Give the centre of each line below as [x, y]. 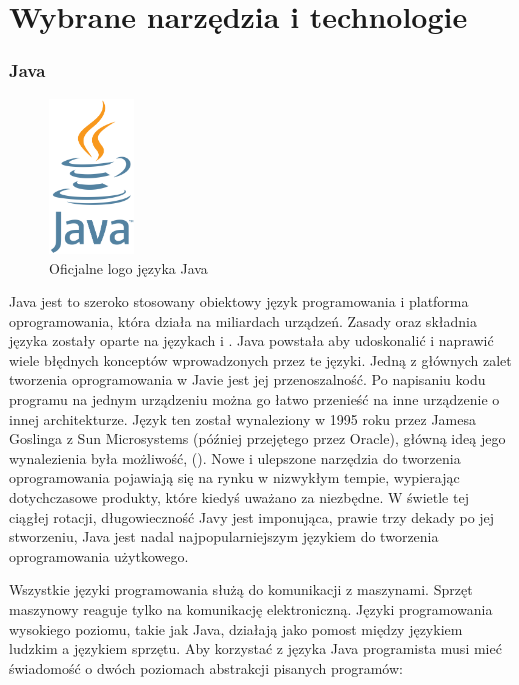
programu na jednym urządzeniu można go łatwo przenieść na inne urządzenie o [254, 399]
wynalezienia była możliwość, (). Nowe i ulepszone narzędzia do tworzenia [235, 457]
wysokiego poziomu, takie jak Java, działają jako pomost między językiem [236, 628]
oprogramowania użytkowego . [99, 555]
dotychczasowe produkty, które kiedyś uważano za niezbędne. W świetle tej [239, 497]
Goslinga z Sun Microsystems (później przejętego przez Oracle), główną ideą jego [257, 438]
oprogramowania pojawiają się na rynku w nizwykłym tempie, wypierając [234, 477]
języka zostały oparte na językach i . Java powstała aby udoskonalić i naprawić [251, 340]
